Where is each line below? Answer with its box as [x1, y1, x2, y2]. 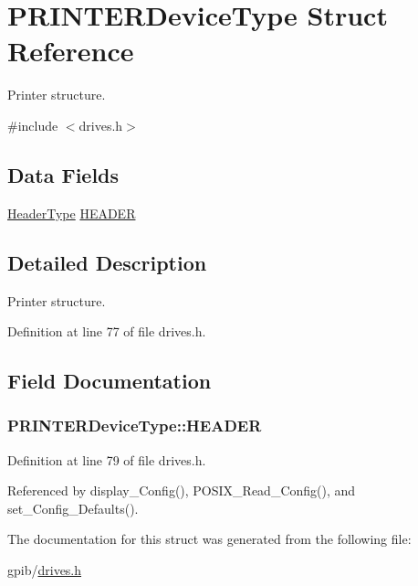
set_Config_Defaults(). [7, 498, 139, 517]
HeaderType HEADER [7, 203, 136, 222]
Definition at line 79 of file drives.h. [7, 450, 206, 469]
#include [7, 115, 58, 134]
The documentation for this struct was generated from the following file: [7, 529, 412, 549]
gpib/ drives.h [7, 560, 82, 580]
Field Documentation [7, 367, 212, 395]
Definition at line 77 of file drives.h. [7, 322, 206, 341]
